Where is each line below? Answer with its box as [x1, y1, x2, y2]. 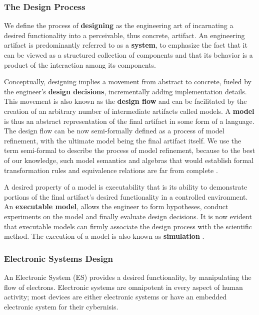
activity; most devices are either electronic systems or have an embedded [4, 291, 227, 302]
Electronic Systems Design [4, 252, 113, 264]
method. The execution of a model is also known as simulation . [4, 231, 204, 241]
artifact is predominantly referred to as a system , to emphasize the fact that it [4, 40, 247, 50]
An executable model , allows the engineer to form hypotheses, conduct [4, 201, 228, 212]
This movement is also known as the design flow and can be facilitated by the [4, 96, 247, 106]
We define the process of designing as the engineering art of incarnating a [4, 20, 233, 31]
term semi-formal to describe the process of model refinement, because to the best [4, 145, 255, 155]
